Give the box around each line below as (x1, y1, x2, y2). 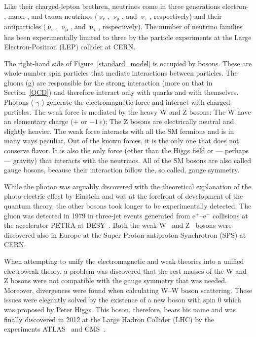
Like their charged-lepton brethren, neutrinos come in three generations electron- (4, 1, 249, 11)
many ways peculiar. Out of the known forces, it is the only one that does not (4, 135, 239, 146)
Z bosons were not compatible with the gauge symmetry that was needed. (4, 275, 227, 286)
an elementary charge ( (4, 116, 73, 126)
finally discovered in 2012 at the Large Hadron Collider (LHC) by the (4, 314, 215, 324)
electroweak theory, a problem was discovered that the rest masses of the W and (4, 265, 247, 276)
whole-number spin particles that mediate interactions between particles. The (4, 68, 238, 78)
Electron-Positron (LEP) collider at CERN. (4, 42, 136, 52)
